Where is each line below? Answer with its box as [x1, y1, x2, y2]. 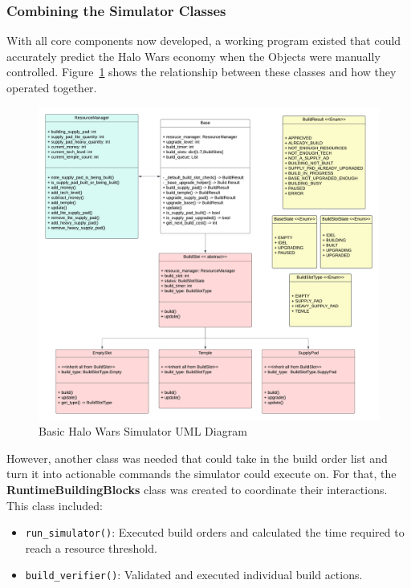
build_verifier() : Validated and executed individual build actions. [25, 566, 363, 583]
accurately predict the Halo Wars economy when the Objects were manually [6, 47, 380, 64]
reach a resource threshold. [25, 539, 157, 556]
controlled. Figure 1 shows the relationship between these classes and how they [6, 63, 397, 80]
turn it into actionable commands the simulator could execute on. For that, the [6, 465, 397, 482]
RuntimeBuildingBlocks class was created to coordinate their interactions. [6, 481, 388, 498]
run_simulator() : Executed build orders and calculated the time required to [25, 524, 405, 541]
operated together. [6, 79, 97, 95]
